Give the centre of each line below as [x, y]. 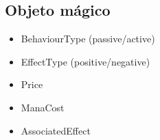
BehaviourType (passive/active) [88, 39]
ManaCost [43, 107]
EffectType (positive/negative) [85, 61]
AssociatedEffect [56, 130]
